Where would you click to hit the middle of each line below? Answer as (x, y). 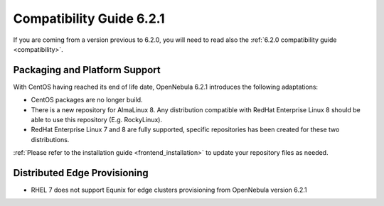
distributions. (50, 139)
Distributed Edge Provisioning (81, 173)
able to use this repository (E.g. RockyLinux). (97, 120)
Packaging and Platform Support (87, 70)
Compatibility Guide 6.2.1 (89, 18)
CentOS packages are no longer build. (87, 100)
